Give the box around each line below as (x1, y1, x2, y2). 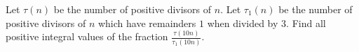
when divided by (207, 15, 278, 30)
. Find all (286, 15, 326, 30)
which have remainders (97, 15, 196, 30)
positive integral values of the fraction (6, 29, 168, 44)
